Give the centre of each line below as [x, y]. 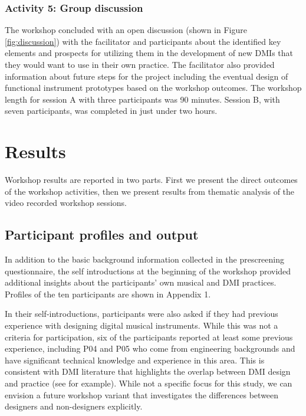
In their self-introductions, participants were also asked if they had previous [142, 314]
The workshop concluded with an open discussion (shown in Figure [126, 30]
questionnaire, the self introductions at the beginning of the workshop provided [148, 271]
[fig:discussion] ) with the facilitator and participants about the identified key [143, 41]
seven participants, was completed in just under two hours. [111, 111]
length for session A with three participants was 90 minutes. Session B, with [142, 99]
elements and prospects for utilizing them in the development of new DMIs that [149, 53]
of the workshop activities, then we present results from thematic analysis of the [150, 191]
